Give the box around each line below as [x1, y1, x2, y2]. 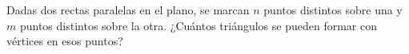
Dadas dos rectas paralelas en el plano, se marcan [6, 2, 250, 17]
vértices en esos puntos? [6, 33, 123, 49]
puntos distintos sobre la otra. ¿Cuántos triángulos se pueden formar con [19, 17, 377, 33]
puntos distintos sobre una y [263, 2, 403, 17]
